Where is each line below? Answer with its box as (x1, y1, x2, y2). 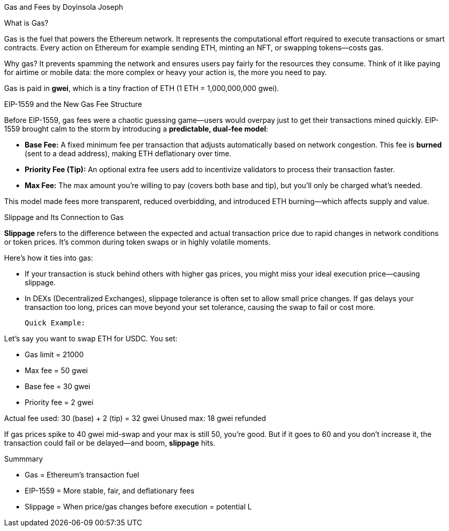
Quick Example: (25, 319, 86, 327)
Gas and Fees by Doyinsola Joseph (4, 3, 123, 11)
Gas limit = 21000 (25, 350, 84, 359)
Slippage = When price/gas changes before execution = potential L (25, 502, 252, 511)
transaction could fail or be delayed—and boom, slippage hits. (4, 438, 215, 447)
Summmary (4, 454, 43, 463)
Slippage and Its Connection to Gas (4, 213, 124, 222)
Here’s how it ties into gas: (4, 253, 93, 262)
